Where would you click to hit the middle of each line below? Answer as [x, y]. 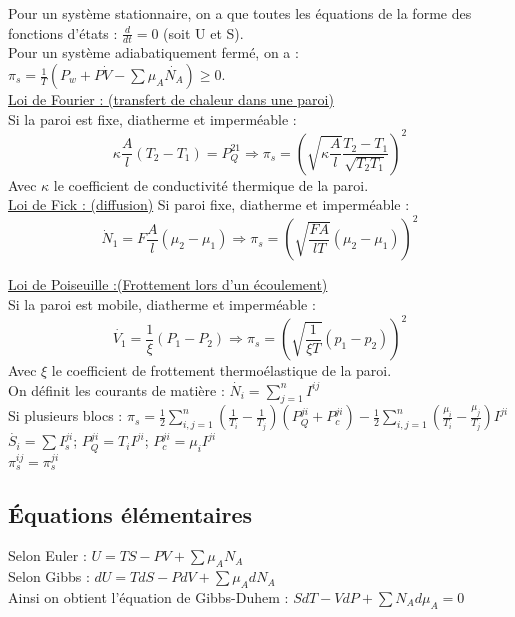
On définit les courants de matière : [116, 389]
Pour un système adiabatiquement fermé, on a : [153, 52]
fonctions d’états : [63, 32]
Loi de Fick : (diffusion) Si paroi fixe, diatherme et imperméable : [209, 204]
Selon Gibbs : [49, 576]
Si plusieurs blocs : [65, 415]
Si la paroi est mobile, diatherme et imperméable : [162, 303]
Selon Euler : [47, 555]
